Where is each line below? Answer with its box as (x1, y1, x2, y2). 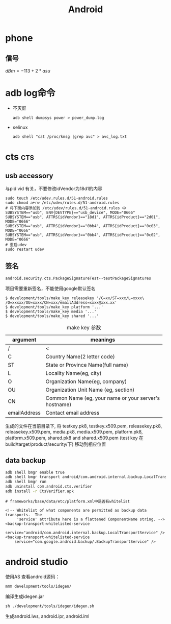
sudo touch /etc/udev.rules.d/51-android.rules (5, 196, 108, 201)
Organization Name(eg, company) (45, 378, 127, 385)
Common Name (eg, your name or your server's (45, 394, 160, 401)
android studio (5, 556, 68, 568)
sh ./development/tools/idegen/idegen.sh (5, 604, 95, 609)
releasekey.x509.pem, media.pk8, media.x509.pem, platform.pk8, (5, 428, 143, 435)
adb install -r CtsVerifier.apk (5, 489, 74, 494)
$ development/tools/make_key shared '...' (5, 313, 99, 319)
